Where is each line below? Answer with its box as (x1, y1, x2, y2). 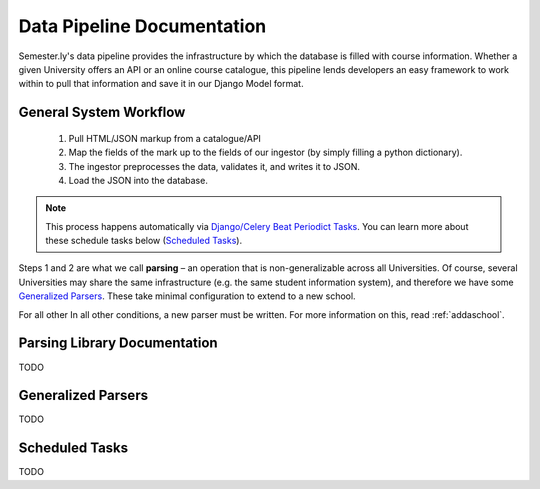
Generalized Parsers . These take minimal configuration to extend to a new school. (18, 290, 356, 302)
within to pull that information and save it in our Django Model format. (18, 78, 304, 90)
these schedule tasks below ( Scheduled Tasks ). (45, 235, 243, 247)
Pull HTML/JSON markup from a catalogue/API (68, 132, 262, 144)
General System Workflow (18, 104, 186, 121)
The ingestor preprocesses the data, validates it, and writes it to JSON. (68, 160, 360, 172)
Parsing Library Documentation (18, 335, 219, 352)
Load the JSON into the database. (68, 174, 209, 186)
